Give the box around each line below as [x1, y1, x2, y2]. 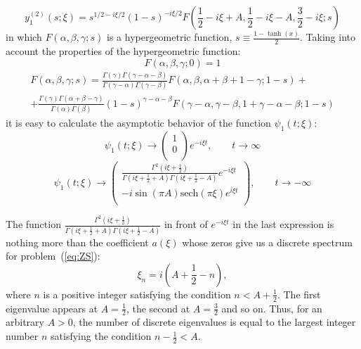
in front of [164, 217, 208, 231]
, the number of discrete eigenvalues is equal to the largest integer [72, 315, 356, 329]
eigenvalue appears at [6, 300, 98, 315]
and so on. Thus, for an [221, 300, 322, 315]
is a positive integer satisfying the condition [43, 286, 231, 301]
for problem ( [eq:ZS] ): [6, 248, 100, 263]
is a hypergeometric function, [107, 30, 232, 44]
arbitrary [6, 315, 44, 329]
